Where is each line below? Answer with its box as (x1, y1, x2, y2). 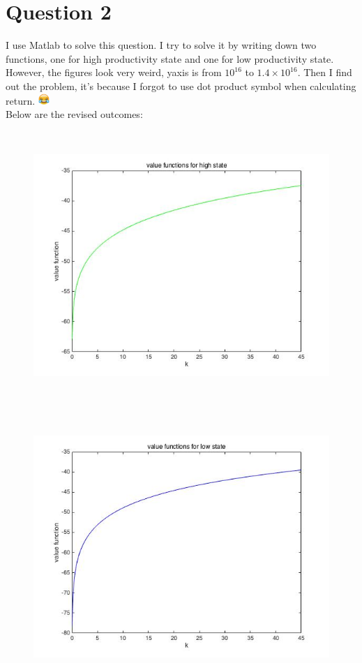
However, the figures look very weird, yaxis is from (6, 65, 222, 80)
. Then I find (297, 65, 352, 80)
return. (6, 93, 36, 107)
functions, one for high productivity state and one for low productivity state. (6, 51, 334, 66)
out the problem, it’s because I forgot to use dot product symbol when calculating (6, 78, 356, 93)
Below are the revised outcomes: (6, 107, 143, 121)
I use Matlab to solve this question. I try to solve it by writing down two (6, 38, 317, 52)
